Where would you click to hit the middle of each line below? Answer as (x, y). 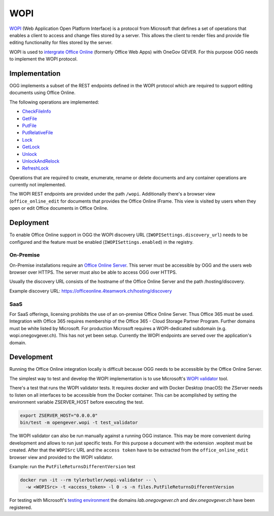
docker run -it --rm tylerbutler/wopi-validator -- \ (88, 480)
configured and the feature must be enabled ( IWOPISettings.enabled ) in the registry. (101, 242)
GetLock (31, 147)
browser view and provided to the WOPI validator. (61, 457)
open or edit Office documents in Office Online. (59, 208)
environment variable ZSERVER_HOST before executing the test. (77, 402)
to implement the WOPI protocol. (44, 59)
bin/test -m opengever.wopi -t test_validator (79, 423)
